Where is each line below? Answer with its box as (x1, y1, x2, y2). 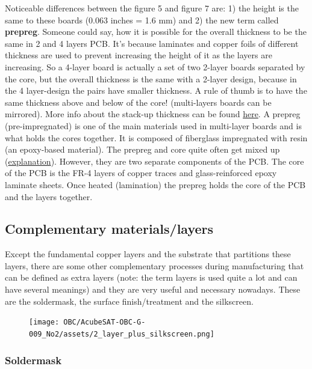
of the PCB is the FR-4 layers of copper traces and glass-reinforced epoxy (5, 166, 277, 179)
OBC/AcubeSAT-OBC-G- (63, 318, 146, 327)
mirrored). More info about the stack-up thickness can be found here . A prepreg (5, 108, 301, 120)
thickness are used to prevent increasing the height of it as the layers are (5, 49, 272, 61)
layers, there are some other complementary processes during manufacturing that (5, 259, 304, 272)
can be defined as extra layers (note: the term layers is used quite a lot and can (5, 271, 298, 284)
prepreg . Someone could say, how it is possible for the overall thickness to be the (5, 25, 307, 38)
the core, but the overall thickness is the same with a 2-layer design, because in (5, 72, 297, 85)
